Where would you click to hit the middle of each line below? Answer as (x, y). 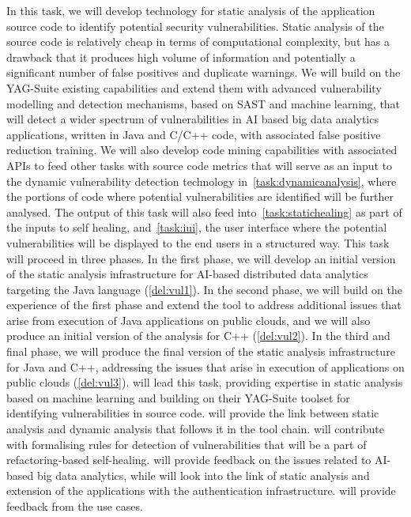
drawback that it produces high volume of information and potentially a (181, 57)
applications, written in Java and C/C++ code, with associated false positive (194, 134)
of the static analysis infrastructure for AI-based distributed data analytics (187, 274)
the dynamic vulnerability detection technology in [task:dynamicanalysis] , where (202, 181)
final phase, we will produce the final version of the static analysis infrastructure (201, 351)
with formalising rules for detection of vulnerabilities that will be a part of (187, 444)
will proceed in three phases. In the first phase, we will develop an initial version (201, 258)
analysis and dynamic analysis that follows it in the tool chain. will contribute (196, 429)
